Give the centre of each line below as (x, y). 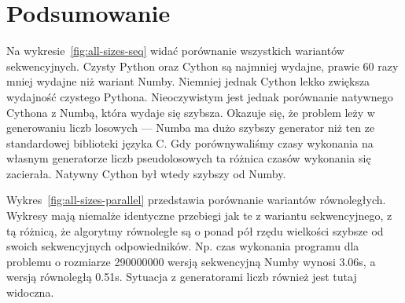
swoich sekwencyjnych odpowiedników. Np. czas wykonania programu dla (183, 246)
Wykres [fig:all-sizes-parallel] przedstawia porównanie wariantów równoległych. (196, 200)
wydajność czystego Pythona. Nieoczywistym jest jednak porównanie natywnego (200, 96)
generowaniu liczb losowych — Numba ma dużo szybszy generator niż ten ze (191, 128)
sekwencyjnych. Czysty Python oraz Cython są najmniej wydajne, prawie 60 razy (202, 66)
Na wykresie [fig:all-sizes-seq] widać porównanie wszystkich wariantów (175, 51)
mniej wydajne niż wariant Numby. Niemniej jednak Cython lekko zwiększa (188, 81)
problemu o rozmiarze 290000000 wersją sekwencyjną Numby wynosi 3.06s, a (191, 261)
